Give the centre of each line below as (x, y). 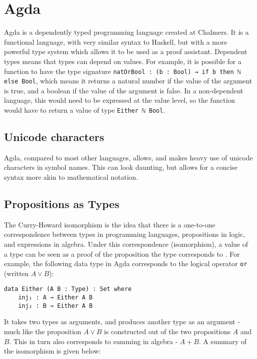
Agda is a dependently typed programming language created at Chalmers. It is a (127, 32)
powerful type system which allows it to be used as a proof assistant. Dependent (126, 51)
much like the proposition (43, 331)
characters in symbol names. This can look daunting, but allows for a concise (121, 167)
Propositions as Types (62, 204)
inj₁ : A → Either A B (55, 298)
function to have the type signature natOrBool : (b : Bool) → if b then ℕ (123, 71)
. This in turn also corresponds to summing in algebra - (93, 341)
